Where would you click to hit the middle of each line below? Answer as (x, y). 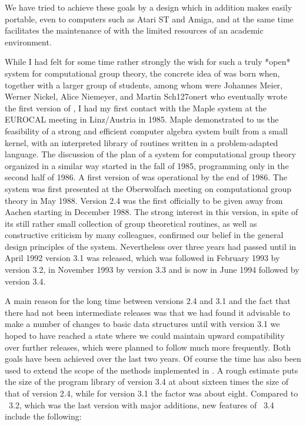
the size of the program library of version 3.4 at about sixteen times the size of (147, 382)
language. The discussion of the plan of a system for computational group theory (150, 154)
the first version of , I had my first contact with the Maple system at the (136, 108)
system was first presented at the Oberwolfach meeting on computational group (148, 188)
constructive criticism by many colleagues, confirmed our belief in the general (144, 235)
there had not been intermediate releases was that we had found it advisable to (147, 312)
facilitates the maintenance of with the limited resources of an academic (134, 30)
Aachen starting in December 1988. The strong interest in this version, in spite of (152, 212)
